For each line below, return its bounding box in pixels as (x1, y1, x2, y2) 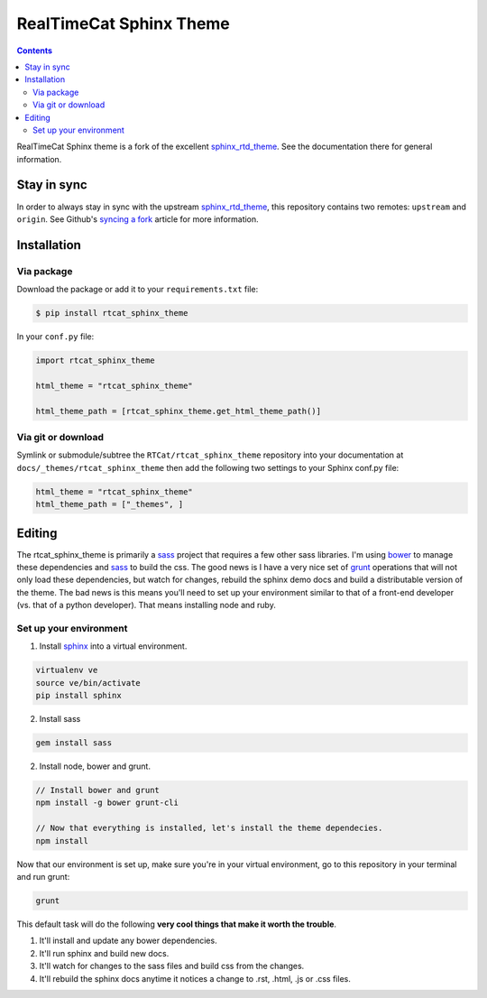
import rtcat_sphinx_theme (35, 356, 155, 365)
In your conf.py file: (16, 331, 95, 342)
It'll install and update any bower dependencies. (39, 935, 217, 947)
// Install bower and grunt (35, 785, 160, 796)
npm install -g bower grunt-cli (35, 798, 179, 808)
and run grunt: (16, 871, 70, 882)
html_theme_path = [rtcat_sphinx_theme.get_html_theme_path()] (35, 406, 322, 416)
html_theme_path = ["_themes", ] (35, 499, 184, 510)
